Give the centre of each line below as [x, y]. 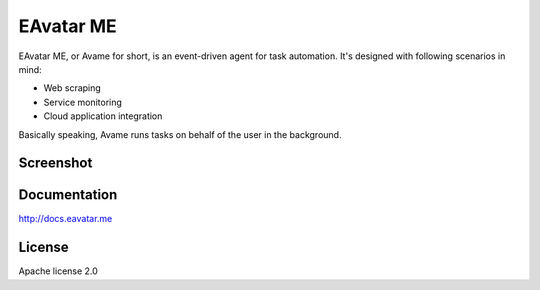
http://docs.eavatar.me [65, 219]
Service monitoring [82, 102]
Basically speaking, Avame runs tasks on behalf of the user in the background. [180, 134]
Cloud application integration [103, 116]
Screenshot [55, 163]
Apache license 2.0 [58, 271]
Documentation [68, 195]
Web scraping [72, 88]
